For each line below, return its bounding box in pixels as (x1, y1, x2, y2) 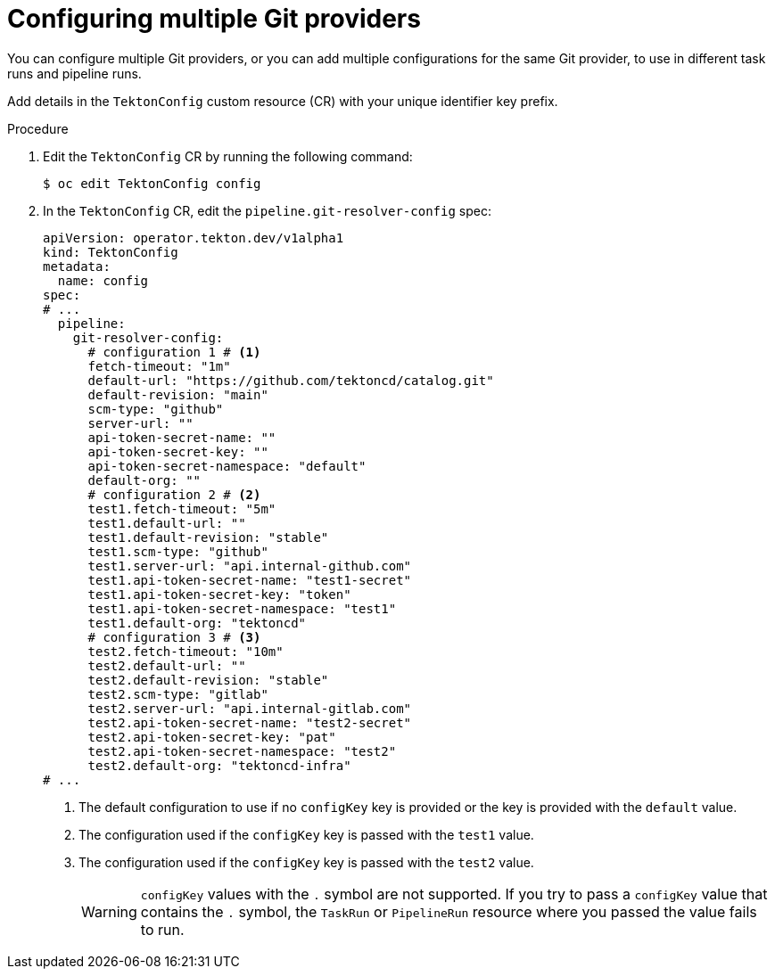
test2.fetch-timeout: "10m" (87, 644, 284, 659)
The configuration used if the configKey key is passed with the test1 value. (78, 826, 534, 842)
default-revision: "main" (87, 387, 268, 402)
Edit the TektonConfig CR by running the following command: (43, 148, 413, 164)
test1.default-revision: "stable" (87, 529, 329, 545)
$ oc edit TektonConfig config (43, 176, 261, 191)
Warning (81, 902, 137, 921)
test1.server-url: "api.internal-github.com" (87, 558, 412, 573)
